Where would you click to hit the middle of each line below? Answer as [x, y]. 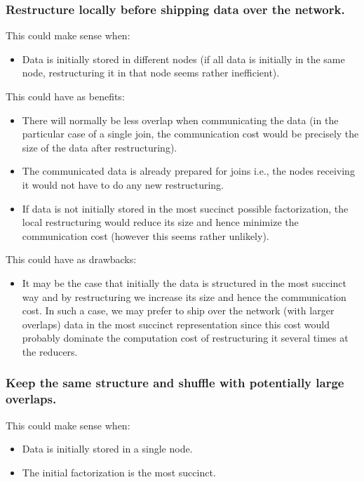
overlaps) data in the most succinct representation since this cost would [176, 324]
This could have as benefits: [65, 96]
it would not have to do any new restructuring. [123, 184]
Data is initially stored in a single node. [107, 449]
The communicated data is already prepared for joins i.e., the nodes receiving [188, 171]
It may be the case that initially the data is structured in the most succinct [184, 282]
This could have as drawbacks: [71, 259]
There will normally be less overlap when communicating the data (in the [180, 120]
